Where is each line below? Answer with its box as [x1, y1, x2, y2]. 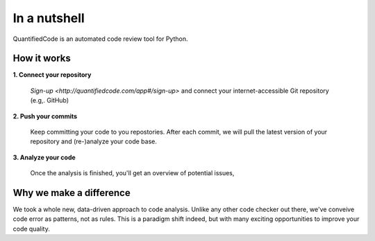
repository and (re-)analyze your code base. [30, 137, 158, 145]
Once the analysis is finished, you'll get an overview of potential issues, [30, 169, 235, 177]
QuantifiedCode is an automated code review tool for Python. [12, 35, 188, 43]
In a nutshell [12, 10, 85, 26]
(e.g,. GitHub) [30, 96, 69, 105]
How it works [12, 53, 71, 64]
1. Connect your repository [12, 71, 92, 79]
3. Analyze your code [12, 153, 76, 161]
